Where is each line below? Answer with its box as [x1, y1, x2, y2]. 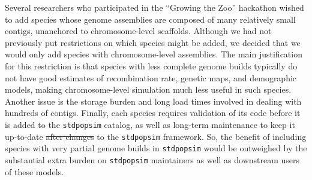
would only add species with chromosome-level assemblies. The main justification [5, 48, 302, 60]
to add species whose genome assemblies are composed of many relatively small [5, 13, 296, 25]
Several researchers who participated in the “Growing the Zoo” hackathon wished [5, 1, 304, 13]
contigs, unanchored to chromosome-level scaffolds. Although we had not [5, 25, 272, 37]
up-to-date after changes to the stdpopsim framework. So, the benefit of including [5, 130, 307, 142]
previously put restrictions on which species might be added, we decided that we [5, 36, 301, 48]
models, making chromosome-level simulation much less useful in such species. [5, 83, 292, 96]
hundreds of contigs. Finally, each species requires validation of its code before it [5, 106, 301, 119]
